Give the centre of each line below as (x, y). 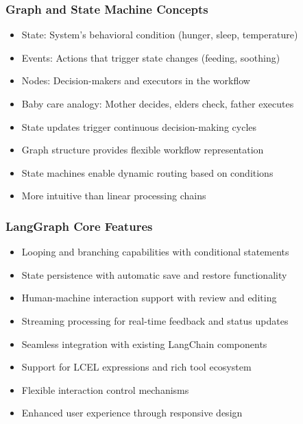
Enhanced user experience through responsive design (132, 413)
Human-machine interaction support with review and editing (149, 298)
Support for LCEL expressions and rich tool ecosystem (136, 367)
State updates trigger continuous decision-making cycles (139, 126)
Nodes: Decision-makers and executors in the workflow (136, 80)
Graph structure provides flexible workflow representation (143, 150)
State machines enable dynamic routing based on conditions (147, 172)
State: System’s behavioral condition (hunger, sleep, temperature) (160, 35)
